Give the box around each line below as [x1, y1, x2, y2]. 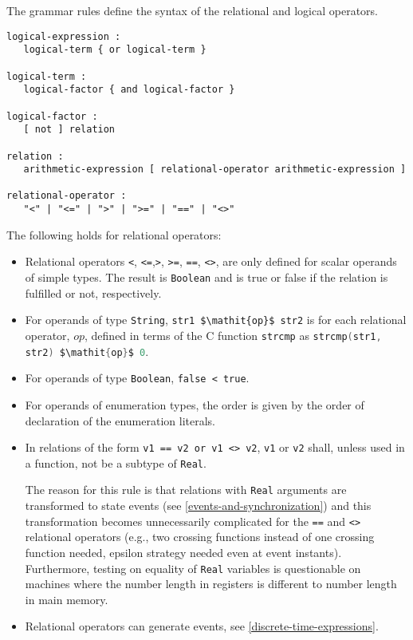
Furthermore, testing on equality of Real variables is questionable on [25, 559, 361, 576]
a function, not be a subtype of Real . [25, 454, 206, 471]
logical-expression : [6, 30, 121, 42]
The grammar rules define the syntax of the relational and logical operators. [6, 2, 378, 18]
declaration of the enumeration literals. [25, 412, 216, 429]
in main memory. [25, 591, 108, 607]
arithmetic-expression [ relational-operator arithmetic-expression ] [23, 164, 407, 176]
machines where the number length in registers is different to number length [25, 575, 397, 592]
